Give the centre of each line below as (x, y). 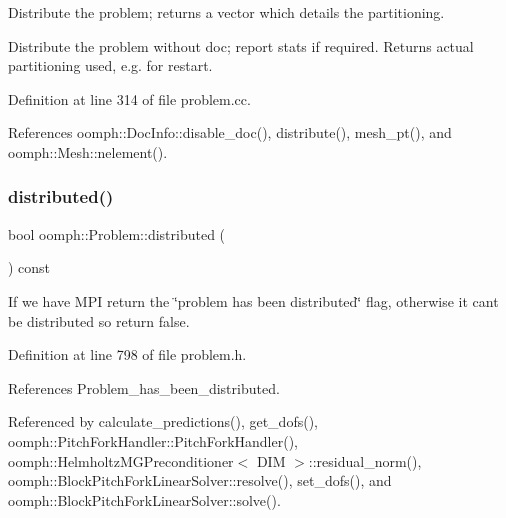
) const (29, 267)
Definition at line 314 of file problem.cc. (129, 98)
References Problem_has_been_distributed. (144, 387)
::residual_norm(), (365, 460)
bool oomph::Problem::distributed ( (117, 233)
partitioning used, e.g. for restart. (110, 65)
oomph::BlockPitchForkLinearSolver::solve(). (144, 499)
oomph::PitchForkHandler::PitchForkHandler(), (153, 440)
